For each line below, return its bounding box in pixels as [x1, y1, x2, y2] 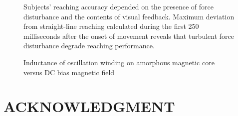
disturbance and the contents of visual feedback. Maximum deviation [23, 11, 235, 21]
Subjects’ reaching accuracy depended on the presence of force [23, 1, 214, 11]
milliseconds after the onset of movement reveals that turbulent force [23, 30, 234, 41]
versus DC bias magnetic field [23, 67, 115, 77]
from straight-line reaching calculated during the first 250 [23, 21, 199, 31]
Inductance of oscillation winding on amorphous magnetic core [23, 57, 215, 67]
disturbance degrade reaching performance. [23, 40, 155, 51]
